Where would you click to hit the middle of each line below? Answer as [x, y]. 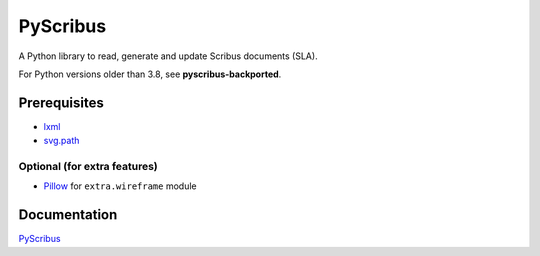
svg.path [61, 141]
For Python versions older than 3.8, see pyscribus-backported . [150, 74]
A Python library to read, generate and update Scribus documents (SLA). [168, 56]
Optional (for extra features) [88, 166]
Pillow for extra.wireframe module [120, 186]
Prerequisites [61, 102]
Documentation [68, 215]
